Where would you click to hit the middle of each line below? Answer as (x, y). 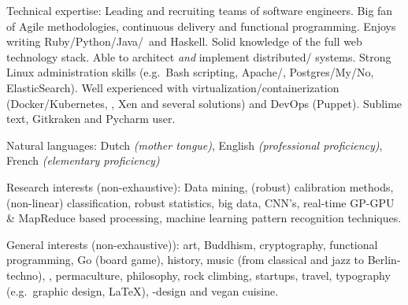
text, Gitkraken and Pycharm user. (91, 119)
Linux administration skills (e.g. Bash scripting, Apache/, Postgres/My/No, (190, 72)
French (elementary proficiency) (83, 160)
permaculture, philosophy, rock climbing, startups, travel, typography (223, 275)
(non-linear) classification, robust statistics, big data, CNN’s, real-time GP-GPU (200, 202)
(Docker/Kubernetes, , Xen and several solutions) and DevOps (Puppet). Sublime (204, 103)
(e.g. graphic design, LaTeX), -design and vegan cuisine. (143, 290)
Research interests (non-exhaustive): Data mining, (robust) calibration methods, (200, 186)
